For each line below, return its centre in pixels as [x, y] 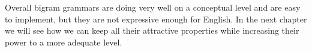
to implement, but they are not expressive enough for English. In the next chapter [156, 19]
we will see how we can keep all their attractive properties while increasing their [152, 30]
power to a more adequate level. [64, 42]
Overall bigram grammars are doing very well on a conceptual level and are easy [153, 7]
